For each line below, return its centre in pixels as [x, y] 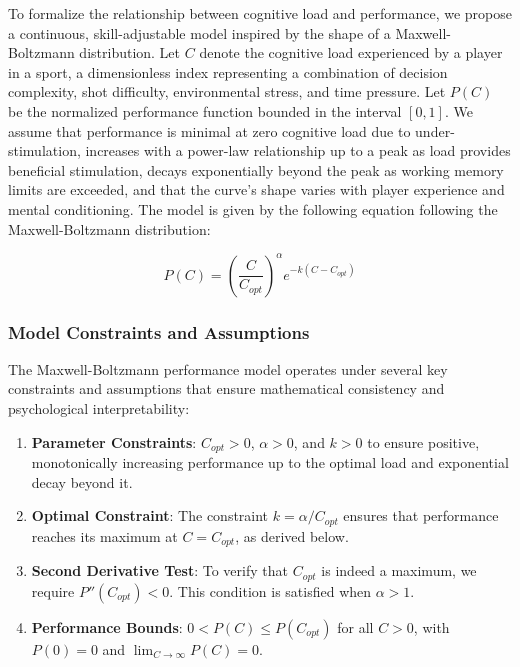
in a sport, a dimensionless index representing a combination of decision [228, 71]
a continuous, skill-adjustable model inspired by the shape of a [199, 32]
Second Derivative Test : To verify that [159, 570]
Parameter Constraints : [114, 441]
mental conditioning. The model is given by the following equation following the [253, 208]
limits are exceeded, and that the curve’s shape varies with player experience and [256, 189]
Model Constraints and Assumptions [159, 331]
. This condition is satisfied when [270, 590]
